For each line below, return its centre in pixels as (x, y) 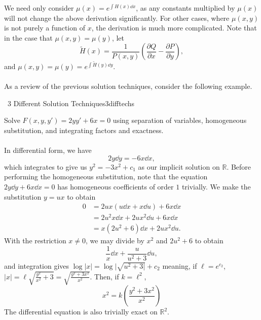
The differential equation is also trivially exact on (81, 312)
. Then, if (104, 276)
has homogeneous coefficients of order (116, 186)
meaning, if (180, 265)
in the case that (28, 37)
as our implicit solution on (179, 166)
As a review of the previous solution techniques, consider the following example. (128, 86)
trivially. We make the (216, 186)
